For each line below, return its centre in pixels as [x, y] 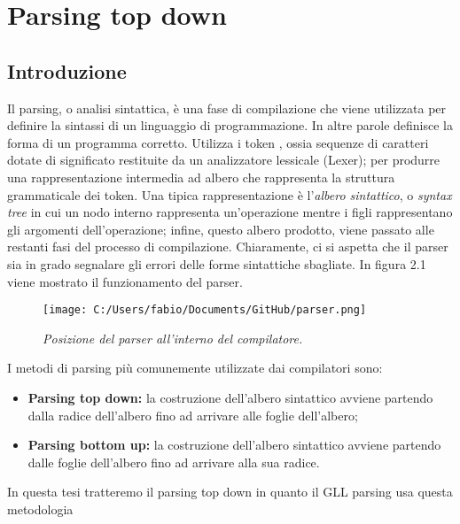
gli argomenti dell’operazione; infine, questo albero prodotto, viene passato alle [221, 229]
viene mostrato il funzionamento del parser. [125, 281]
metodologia [40, 509]
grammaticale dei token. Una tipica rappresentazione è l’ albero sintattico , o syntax [230, 194]
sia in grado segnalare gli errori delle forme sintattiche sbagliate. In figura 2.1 [217, 263]
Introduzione [67, 70]
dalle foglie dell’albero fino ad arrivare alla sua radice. [174, 462]
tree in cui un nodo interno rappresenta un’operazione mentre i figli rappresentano [230, 212]
